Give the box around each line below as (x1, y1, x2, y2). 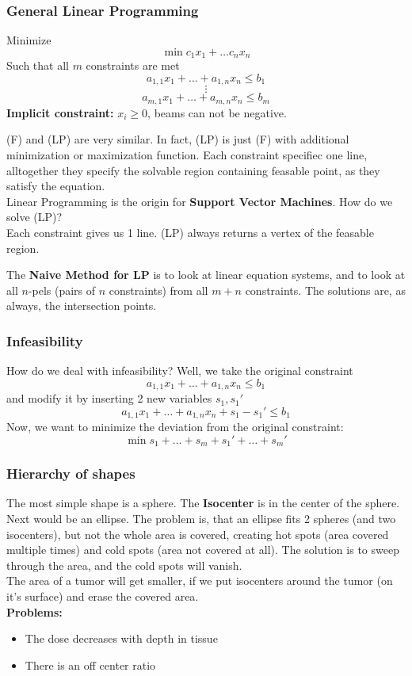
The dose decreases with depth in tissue (25, 630, 218, 647)
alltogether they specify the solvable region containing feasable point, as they (6, 162, 380, 178)
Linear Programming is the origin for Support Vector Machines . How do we (6, 193, 393, 209)
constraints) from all (109, 281, 208, 298)
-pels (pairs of (28, 281, 96, 298)
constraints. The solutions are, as (245, 281, 406, 298)
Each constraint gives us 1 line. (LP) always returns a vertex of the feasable (6, 223, 374, 240)
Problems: (6, 603, 63, 620)
